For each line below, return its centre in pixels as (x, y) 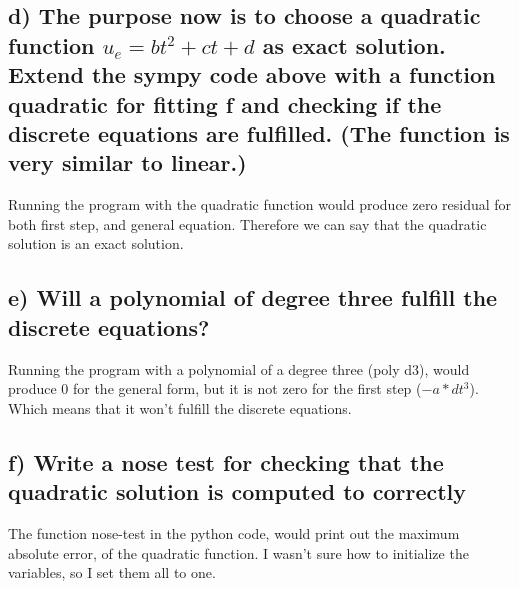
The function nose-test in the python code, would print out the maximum (234, 532)
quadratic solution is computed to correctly (237, 491)
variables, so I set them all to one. (112, 572)
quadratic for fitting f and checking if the (225, 103)
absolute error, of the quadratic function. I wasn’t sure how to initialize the (238, 552)
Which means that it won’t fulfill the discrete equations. (180, 407)
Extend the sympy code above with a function (252, 74)
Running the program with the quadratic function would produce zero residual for (260, 204)
